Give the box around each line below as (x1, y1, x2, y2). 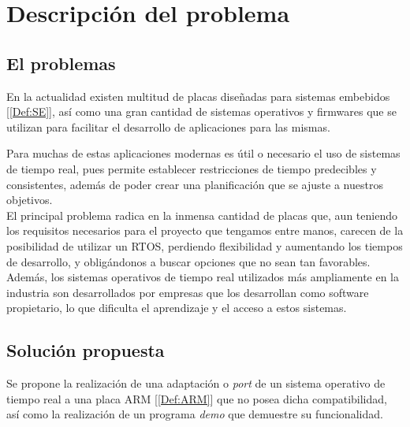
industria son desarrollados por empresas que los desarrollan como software (6, 284, 369, 300)
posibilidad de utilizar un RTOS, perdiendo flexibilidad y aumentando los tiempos (6, 237, 403, 254)
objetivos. (6, 191, 53, 208)
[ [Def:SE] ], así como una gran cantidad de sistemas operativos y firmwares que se (6, 103, 397, 120)
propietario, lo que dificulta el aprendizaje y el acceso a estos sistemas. (6, 299, 347, 316)
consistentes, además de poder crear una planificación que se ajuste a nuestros (6, 176, 383, 192)
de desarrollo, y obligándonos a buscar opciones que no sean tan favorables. (6, 253, 371, 269)
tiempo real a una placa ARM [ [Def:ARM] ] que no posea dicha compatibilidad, (6, 390, 387, 407)
